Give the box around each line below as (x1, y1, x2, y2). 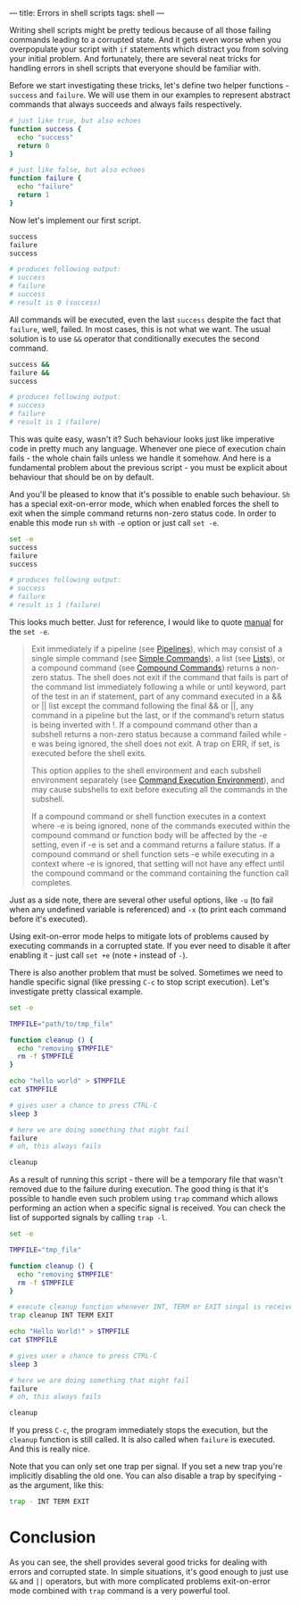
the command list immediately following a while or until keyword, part (30, 681, 287, 692)
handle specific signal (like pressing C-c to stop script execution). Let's (9, 977, 270, 987)
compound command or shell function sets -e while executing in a (30, 848, 275, 860)
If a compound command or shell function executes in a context (30, 811, 266, 821)
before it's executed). (9, 913, 88, 924)
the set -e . (9, 626, 50, 636)
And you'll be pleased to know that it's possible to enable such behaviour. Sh (9, 488, 290, 499)
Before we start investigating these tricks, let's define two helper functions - (9, 80, 290, 90)
